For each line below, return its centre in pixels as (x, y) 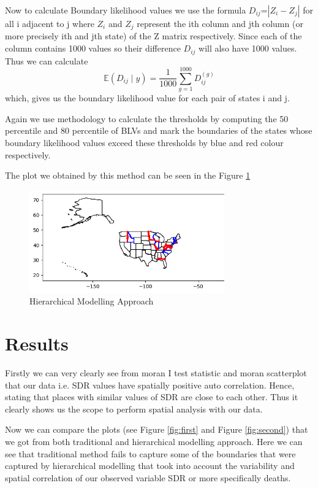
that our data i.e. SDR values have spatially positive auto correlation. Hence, (150, 385)
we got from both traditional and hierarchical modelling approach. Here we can (154, 441)
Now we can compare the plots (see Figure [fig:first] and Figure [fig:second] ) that (157, 429)
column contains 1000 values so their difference (93, 48)
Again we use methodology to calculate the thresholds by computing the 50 (147, 118)
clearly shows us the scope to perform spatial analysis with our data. (134, 409)
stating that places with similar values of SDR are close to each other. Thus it (152, 397)
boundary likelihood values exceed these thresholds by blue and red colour (144, 142)
